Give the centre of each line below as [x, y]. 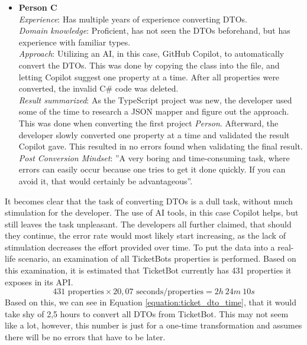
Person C [38, 7]
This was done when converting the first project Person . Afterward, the [148, 123]
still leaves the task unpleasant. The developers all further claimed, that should [148, 224]
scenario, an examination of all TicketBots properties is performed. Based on [157, 258]
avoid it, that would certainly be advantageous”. [106, 180]
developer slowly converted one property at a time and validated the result [154, 134]
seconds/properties [170, 292]
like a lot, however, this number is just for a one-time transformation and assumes [153, 325]
